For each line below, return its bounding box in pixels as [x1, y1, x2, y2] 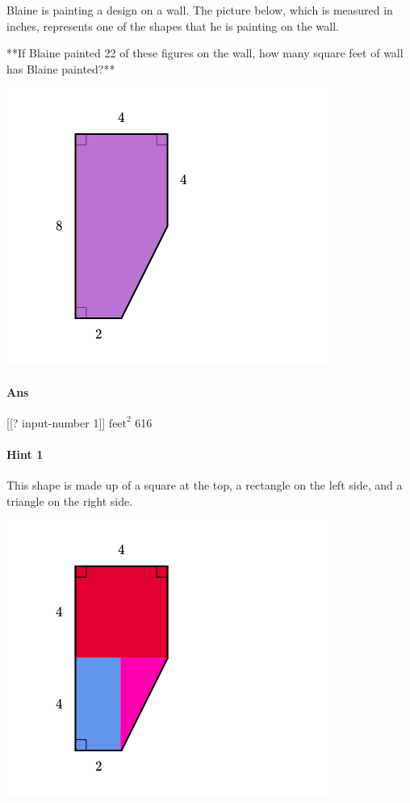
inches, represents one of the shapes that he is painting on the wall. [6, 17, 339, 34]
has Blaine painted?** [6, 60, 115, 77]
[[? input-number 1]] [6, 414, 106, 431]
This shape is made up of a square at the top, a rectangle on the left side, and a [6, 477, 403, 494]
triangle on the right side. [6, 492, 133, 509]
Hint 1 [6, 445, 44, 462]
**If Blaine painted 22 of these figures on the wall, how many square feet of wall [6, 44, 404, 61]
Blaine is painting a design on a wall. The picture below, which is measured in [6, 2, 393, 18]
